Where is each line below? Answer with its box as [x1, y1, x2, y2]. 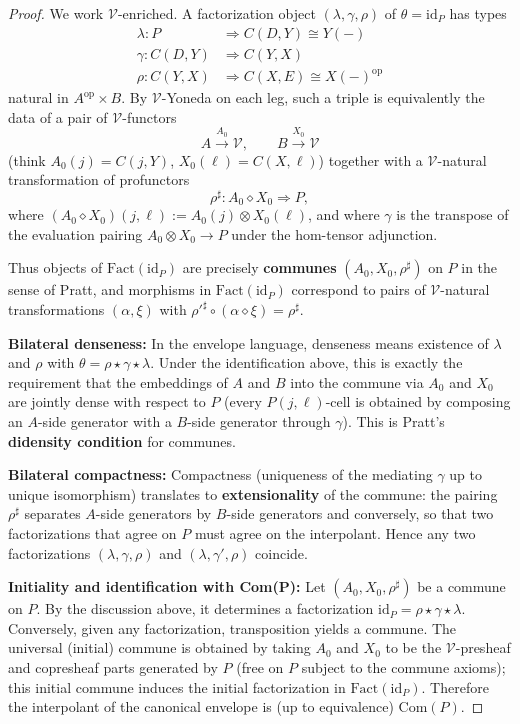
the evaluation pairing [8, 223, 143, 244]
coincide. [255, 542, 308, 563]
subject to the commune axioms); [301, 656, 506, 677]
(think [8, 149, 46, 170]
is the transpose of [396, 204, 509, 225]
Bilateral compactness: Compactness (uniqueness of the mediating [8, 464, 433, 485]
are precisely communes [182, 257, 337, 278]
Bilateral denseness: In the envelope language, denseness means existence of [8, 332, 489, 353]
